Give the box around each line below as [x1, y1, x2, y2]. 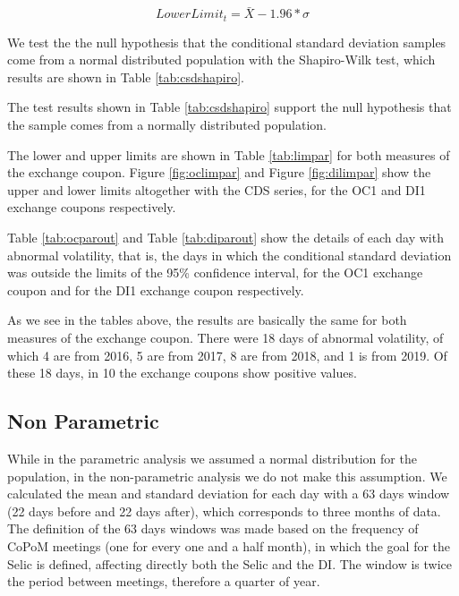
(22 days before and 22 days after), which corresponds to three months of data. [7, 501, 441, 520]
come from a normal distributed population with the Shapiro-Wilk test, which [7, 50, 436, 69]
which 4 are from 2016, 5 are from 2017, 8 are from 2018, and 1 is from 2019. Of [7, 345, 447, 364]
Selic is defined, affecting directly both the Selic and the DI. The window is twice [7, 554, 452, 573]
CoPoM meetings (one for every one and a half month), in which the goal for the [7, 536, 451, 555]
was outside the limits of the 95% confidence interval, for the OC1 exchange [7, 263, 423, 282]
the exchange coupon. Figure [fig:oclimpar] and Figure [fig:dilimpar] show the [7, 163, 431, 182]
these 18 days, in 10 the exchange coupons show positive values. [7, 363, 357, 382]
